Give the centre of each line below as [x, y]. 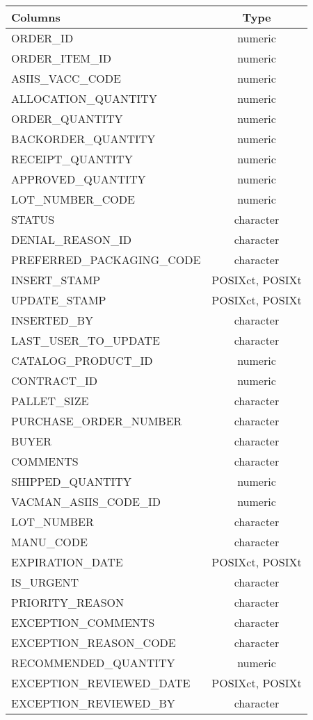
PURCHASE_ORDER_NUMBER [97, 421]
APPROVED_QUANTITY [79, 179]
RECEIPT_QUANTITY [72, 159]
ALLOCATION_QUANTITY [84, 98]
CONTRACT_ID [54, 381]
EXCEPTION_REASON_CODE [94, 643]
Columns [36, 17]
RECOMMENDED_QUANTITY [93, 663]
